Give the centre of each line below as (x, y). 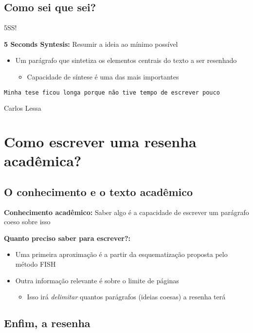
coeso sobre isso (27, 222)
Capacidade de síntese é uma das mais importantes (103, 76)
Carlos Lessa (23, 108)
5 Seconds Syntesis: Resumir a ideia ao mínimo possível (91, 44)
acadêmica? (43, 161)
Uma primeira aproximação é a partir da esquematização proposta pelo (121, 254)
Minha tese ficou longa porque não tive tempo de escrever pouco (112, 92)
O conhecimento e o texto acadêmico (99, 191)
